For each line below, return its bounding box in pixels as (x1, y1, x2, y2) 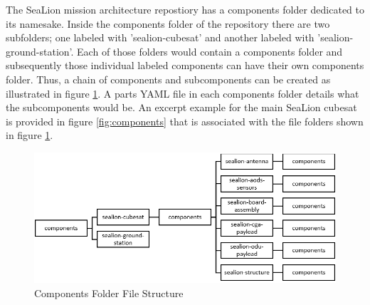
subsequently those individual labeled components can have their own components (6, 58, 364, 73)
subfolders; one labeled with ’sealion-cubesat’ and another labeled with (6, 30, 314, 45)
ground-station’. (6, 43, 74, 58)
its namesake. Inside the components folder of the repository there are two (6, 16, 330, 31)
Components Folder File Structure (34, 285, 184, 300)
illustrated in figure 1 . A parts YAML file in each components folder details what (6, 86, 359, 100)
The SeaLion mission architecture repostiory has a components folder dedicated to (6, 2, 364, 16)
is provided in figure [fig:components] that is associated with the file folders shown (6, 113, 364, 128)
